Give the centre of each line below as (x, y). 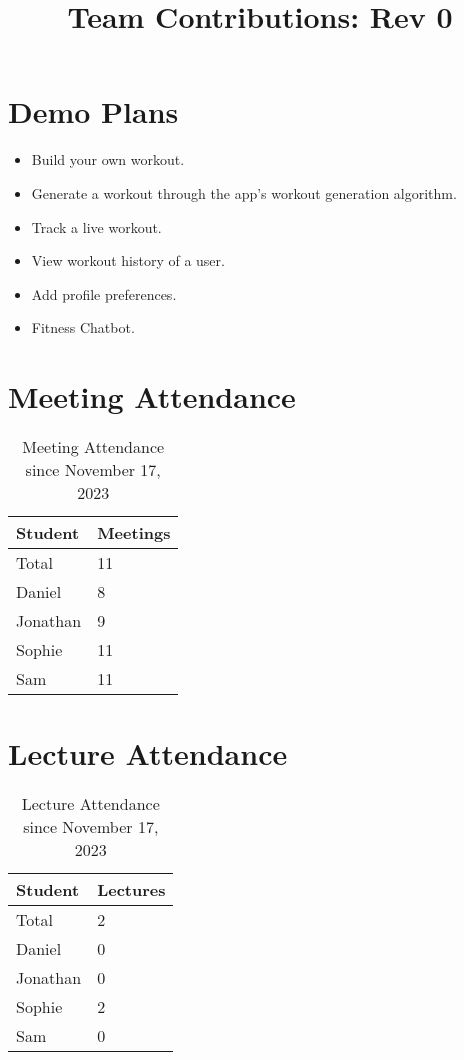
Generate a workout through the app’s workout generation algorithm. (244, 192)
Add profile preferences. (104, 293)
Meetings (134, 532)
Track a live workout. (96, 226)
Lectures (131, 890)
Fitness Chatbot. (83, 327)
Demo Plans (93, 111)
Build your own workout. (108, 159)
